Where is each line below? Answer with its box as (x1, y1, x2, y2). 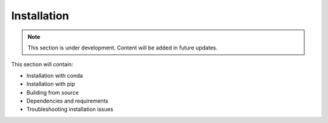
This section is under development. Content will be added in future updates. (27, 44, 218, 51)
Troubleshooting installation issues (26, 106, 114, 113)
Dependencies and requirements (26, 97, 109, 104)
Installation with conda (26, 72, 83, 79)
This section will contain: (11, 61, 73, 68)
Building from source (26, 89, 79, 96)
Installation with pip (26, 80, 75, 87)
